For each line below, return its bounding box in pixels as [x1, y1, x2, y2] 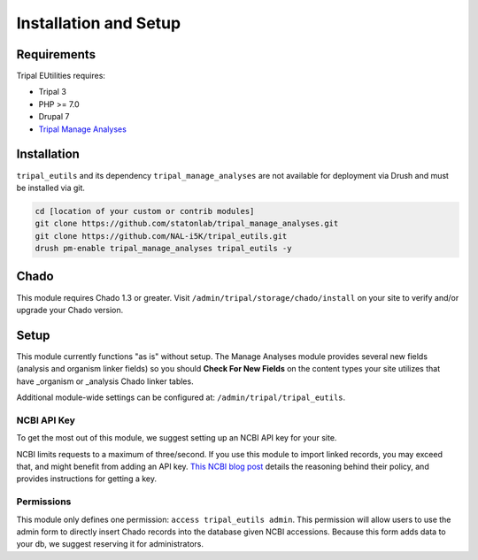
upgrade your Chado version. [16, 304, 124, 315]
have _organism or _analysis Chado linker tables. [16, 376, 194, 387]
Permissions [16, 495, 72, 508]
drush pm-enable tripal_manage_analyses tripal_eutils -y [35, 243, 292, 254]
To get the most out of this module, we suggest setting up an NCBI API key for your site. [16, 433, 337, 443]
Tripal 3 [38, 87, 66, 97]
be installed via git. [16, 182, 86, 193]
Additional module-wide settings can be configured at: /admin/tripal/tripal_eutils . [16, 392, 346, 403]
